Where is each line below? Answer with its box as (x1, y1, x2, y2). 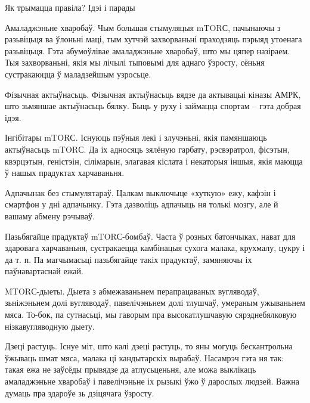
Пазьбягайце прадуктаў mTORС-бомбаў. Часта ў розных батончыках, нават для (5, 230, 296, 242)
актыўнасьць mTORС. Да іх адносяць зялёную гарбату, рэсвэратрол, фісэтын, (5, 142, 290, 155)
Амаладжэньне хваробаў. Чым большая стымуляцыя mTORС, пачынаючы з (5, 21, 281, 33)
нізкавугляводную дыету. (5, 320, 95, 332)
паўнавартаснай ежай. (5, 265, 83, 277)
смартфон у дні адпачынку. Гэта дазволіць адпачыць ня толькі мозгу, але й (5, 198, 278, 210)
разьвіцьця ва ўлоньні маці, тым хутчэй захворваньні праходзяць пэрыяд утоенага (5, 33, 302, 45)
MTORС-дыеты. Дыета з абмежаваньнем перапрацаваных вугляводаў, (5, 284, 259, 297)
